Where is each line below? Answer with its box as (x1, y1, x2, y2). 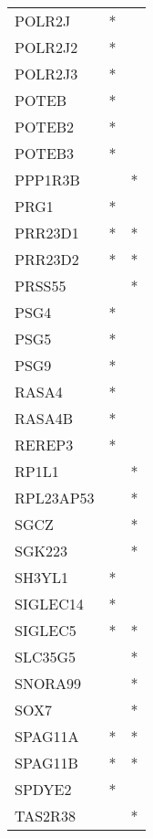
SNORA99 (15, 673, 82, 694)
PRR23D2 (15, 249, 79, 270)
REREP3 (15, 434, 74, 455)
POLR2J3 (15, 63, 78, 84)
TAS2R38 (15, 805, 76, 826)
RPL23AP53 (15, 487, 95, 508)
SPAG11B (15, 752, 78, 773)
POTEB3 (15, 143, 75, 164)
